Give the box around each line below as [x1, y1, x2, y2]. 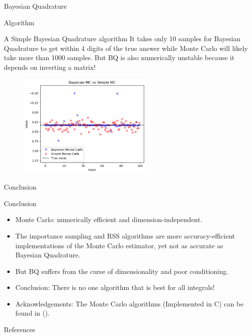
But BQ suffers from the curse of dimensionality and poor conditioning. [15, 266, 229, 276]
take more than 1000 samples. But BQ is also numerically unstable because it [4, 52, 235, 63]
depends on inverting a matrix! [4, 62, 96, 72]
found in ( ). [15, 308, 50, 318]
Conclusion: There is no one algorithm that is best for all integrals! [15, 282, 215, 292]
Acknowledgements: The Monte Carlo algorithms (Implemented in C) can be [15, 298, 244, 308]
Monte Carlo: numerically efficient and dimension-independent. [15, 214, 202, 224]
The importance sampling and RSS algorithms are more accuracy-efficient [15, 230, 235, 240]
